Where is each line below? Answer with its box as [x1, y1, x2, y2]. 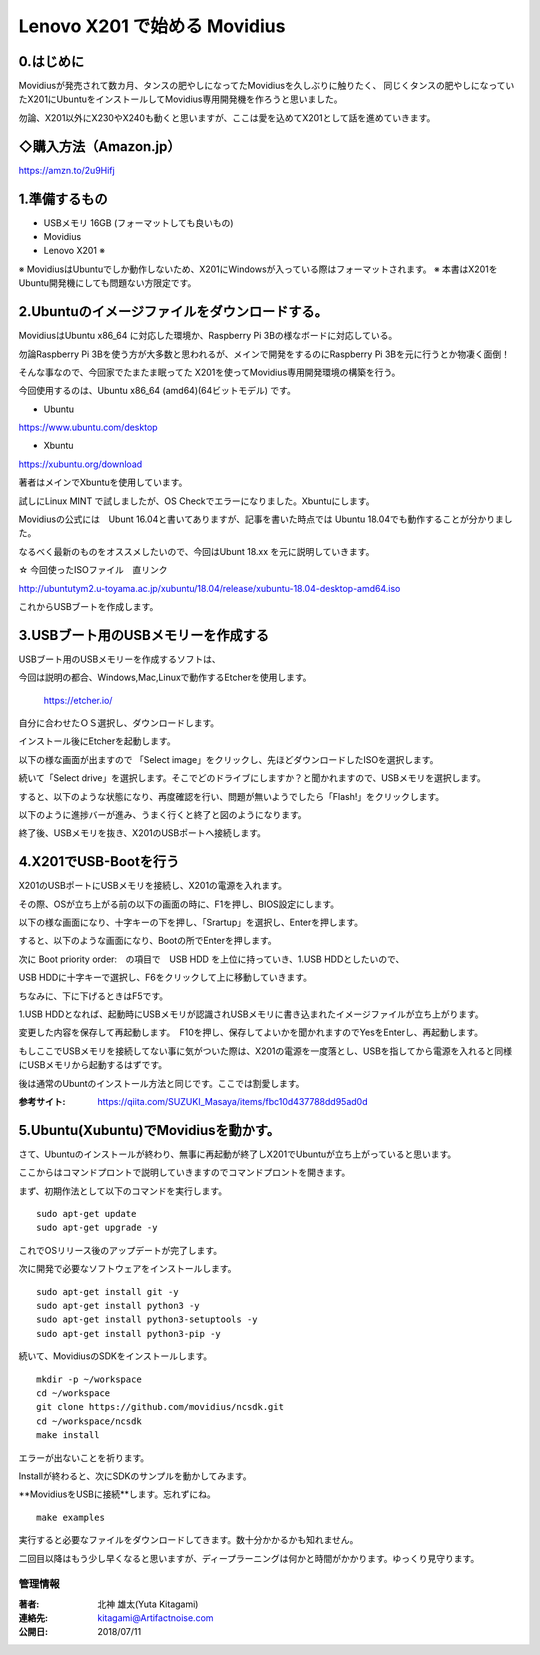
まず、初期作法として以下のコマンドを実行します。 [18, 1185, 228, 1197]
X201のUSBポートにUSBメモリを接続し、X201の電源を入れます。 [18, 880, 287, 892]
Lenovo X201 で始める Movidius [18, 15, 286, 37]
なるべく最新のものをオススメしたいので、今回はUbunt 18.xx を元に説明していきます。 [18, 545, 375, 557]
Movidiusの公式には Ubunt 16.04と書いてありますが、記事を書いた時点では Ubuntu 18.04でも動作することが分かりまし [18, 513, 513, 525]
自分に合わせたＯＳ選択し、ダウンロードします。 [18, 717, 220, 729]
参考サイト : [18, 1096, 66, 1107]
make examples [36, 1511, 105, 1523]
